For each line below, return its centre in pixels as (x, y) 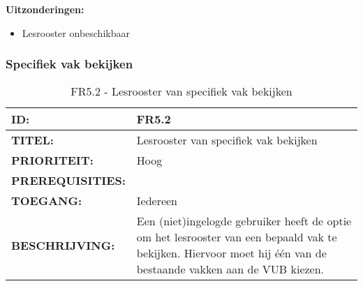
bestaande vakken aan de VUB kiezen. (230, 269)
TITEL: (32, 140)
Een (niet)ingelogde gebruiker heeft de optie (244, 221)
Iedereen (157, 201)
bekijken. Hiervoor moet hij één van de (231, 253)
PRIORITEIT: (52, 160)
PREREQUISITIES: (68, 181)
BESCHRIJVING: (63, 245)
